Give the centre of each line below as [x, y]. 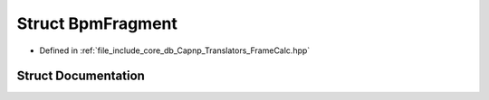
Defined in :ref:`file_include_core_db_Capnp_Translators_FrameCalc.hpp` [175, 50]
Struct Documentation [81, 76]
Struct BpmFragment [97, 23]
